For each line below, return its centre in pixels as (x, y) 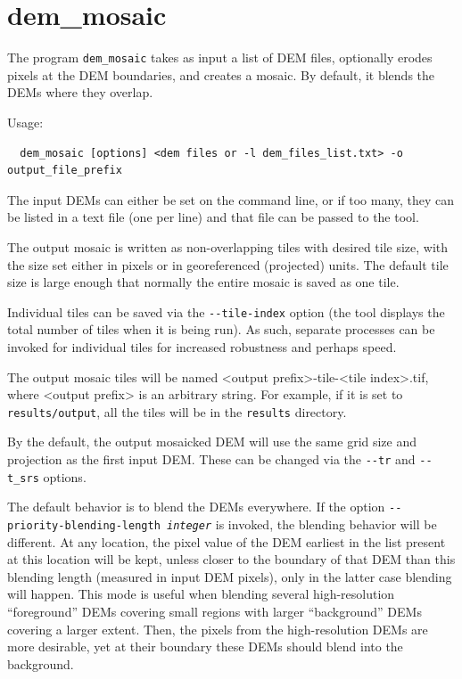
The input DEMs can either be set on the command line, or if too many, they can (231, 199)
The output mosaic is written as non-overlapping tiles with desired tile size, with (228, 246)
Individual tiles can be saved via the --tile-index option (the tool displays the (226, 311)
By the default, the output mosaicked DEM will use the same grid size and (212, 442)
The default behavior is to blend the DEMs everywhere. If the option (196, 507)
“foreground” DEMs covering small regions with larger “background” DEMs (214, 611)
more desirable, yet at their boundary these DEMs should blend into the (205, 646)
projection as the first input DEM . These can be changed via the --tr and (211, 459)
